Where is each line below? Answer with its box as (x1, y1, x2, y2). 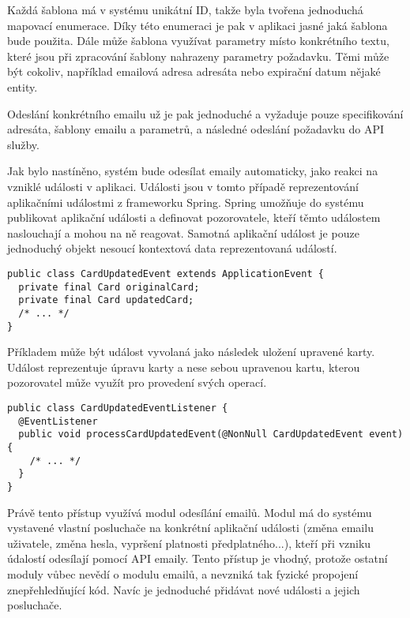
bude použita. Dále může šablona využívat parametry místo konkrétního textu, (7, 32, 389, 49)
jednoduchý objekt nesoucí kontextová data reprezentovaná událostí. (7, 240, 337, 257)
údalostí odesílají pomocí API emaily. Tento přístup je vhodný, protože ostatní (7, 550, 388, 567)
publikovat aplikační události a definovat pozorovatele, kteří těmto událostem (7, 209, 381, 226)
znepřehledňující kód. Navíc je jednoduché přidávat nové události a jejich (7, 581, 360, 597)
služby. (7, 136, 39, 152)
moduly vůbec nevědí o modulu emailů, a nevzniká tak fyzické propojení (7, 565, 359, 582)
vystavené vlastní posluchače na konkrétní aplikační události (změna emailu (7, 519, 374, 536)
